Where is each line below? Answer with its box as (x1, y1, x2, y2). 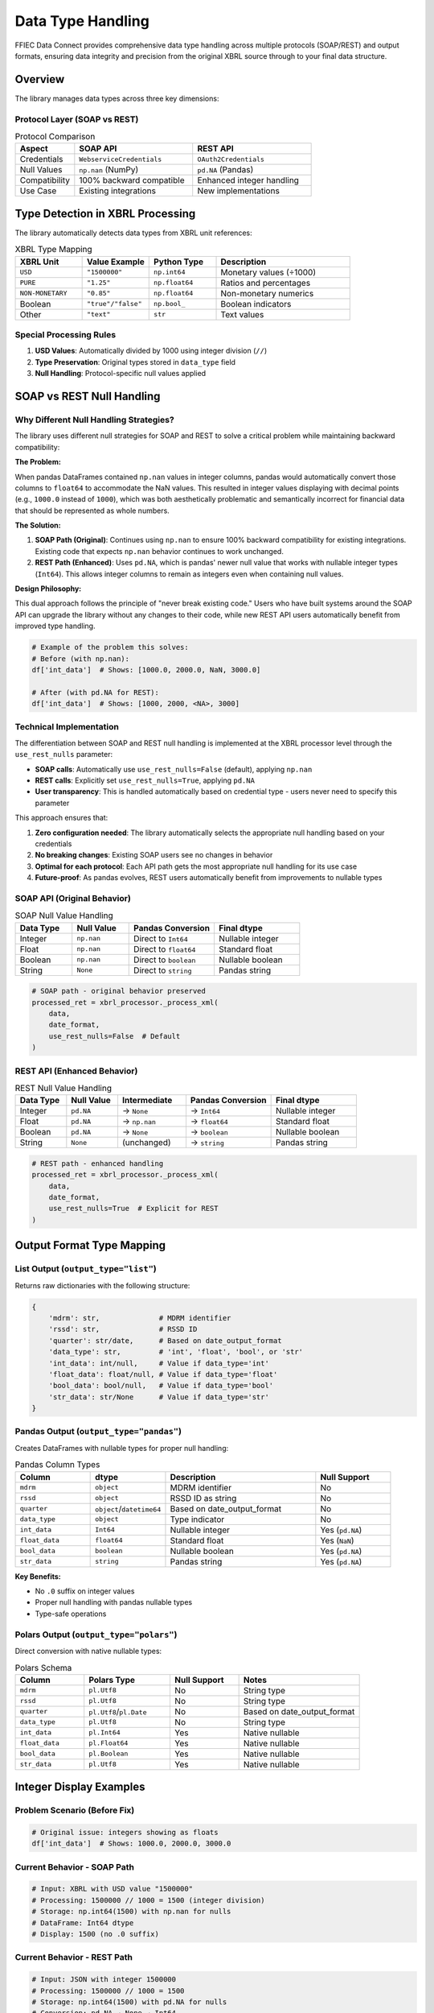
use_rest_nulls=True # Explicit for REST (48, 1204, 219, 1213)
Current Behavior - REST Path (14, 1952, 133, 1963)
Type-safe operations (35, 1609, 107, 1618)
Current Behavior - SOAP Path (14, 1861, 134, 1872)
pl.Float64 (88, 1739, 129, 1747)
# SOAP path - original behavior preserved (31, 986, 207, 996)
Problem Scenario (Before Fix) (14, 1804, 135, 1816)
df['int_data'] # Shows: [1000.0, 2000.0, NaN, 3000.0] (31, 665, 261, 674)
